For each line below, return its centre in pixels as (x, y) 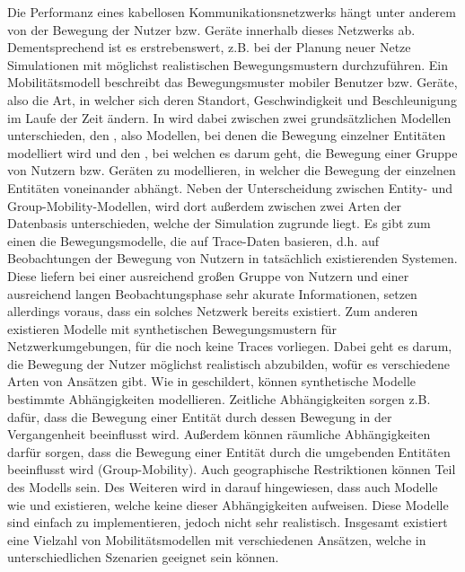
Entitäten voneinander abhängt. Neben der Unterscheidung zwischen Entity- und (230, 187)
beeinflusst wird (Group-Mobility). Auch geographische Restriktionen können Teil (232, 469)
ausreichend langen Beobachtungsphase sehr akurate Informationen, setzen (212, 293)
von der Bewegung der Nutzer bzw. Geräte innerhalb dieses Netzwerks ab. (211, 29)
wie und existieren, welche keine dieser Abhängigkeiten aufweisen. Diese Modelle (228, 504)
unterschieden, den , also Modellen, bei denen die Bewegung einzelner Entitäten (227, 135)
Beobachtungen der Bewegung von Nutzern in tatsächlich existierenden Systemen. (232, 258)
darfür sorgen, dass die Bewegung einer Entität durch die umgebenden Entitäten (229, 451)
